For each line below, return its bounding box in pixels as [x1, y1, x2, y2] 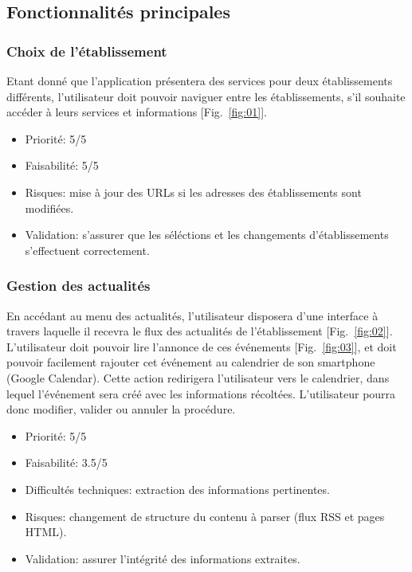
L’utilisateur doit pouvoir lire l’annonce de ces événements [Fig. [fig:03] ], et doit [6, 338, 397, 355]
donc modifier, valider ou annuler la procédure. [6, 401, 236, 417]
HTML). [25, 523, 67, 540]
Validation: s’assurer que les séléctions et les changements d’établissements [25, 226, 389, 243]
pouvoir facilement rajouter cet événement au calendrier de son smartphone [6, 354, 375, 370]
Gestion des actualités [6, 276, 151, 296]
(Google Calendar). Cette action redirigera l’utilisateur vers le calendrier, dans [6, 369, 390, 386]
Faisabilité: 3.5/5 [25, 454, 108, 471]
